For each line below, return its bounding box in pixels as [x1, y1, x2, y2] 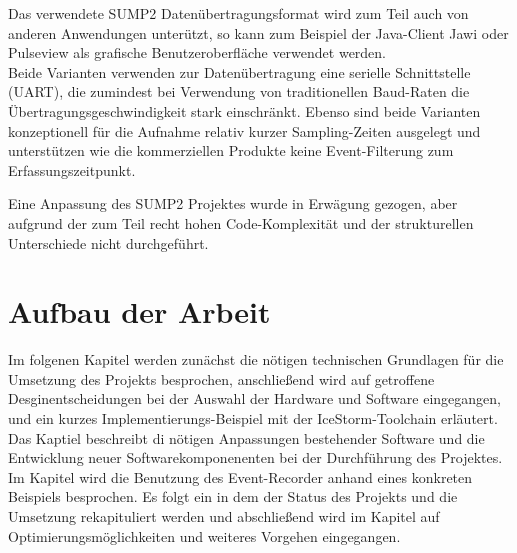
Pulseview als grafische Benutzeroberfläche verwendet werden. [8, 42, 387, 63]
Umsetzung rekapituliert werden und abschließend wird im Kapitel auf [8, 506, 440, 526]
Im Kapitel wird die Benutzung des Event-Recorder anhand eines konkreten [8, 466, 473, 487]
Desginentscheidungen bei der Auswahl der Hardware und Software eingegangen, [8, 388, 501, 409]
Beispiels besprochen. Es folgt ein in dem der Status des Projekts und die [8, 486, 458, 507]
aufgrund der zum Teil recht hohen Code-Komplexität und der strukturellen [8, 212, 474, 233]
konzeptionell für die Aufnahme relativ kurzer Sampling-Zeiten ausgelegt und [8, 120, 481, 141]
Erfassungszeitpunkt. [8, 159, 136, 180]
